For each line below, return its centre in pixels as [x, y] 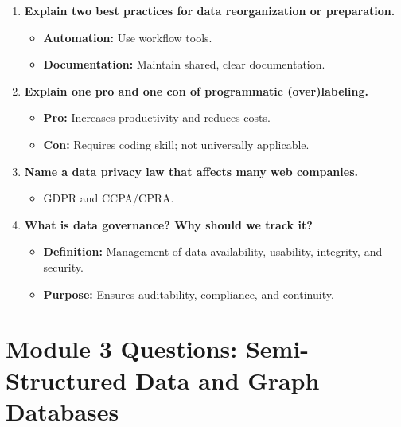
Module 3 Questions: [122, 349]
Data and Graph [227, 380]
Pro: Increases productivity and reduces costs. [157, 118]
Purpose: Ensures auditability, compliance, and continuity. [189, 294]
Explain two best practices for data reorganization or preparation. [210, 10]
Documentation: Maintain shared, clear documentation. [184, 64]
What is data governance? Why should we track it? [168, 224]
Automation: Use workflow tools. [128, 37]
